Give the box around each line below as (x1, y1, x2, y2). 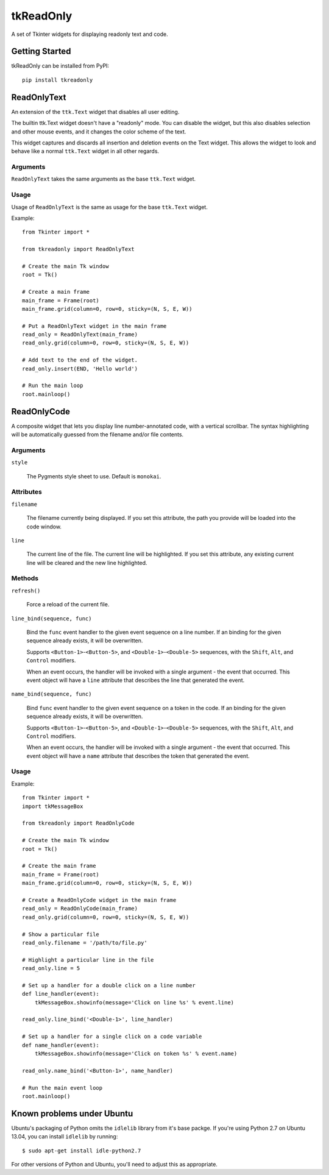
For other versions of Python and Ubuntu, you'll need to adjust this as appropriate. (11, 1161, 218, 1168)
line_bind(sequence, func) (11, 615, 92, 622)
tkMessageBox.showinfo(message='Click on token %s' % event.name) (34, 1050, 238, 1057)
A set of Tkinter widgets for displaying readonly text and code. (11, 30, 168, 38)
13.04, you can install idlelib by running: (11, 1133, 118, 1140)
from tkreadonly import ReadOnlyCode (22, 820, 135, 827)
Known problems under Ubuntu (11, 1108, 133, 1118)
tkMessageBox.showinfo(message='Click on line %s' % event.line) (34, 999, 235, 1006)
